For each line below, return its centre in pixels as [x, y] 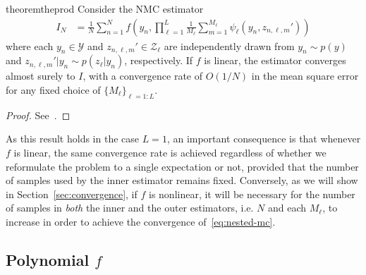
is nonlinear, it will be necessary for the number [252, 194]
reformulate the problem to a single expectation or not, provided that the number [182, 166]
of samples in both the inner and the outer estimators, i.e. [130, 208]
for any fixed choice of [53, 90]
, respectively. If [159, 60]
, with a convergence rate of [143, 76]
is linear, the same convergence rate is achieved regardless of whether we [170, 152]
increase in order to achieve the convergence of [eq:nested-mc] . [141, 221]
